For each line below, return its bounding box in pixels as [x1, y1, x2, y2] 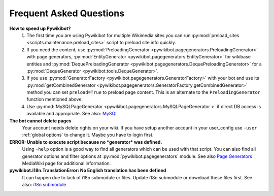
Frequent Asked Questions [9, 8, 124, 19]
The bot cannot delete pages [9, 117, 72, 124]
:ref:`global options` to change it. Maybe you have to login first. [22, 132, 154, 138]
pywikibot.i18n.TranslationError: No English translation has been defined [9, 168, 166, 174]
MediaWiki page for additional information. [22, 160, 111, 166]
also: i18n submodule [22, 182, 66, 188]
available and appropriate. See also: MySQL [26, 111, 118, 117]
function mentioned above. [26, 96, 83, 103]
